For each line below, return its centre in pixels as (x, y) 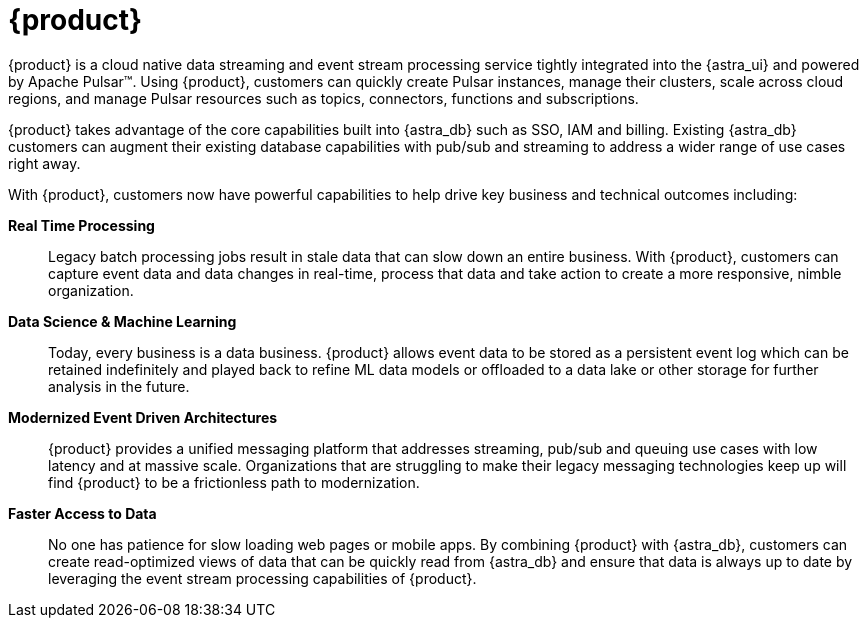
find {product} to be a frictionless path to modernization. (234, 482)
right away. (44, 163)
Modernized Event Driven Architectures (143, 417)
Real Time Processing (81, 225)
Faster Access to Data (82, 513)
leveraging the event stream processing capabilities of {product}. (262, 578)
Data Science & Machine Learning (122, 321)
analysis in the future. (119, 386)
